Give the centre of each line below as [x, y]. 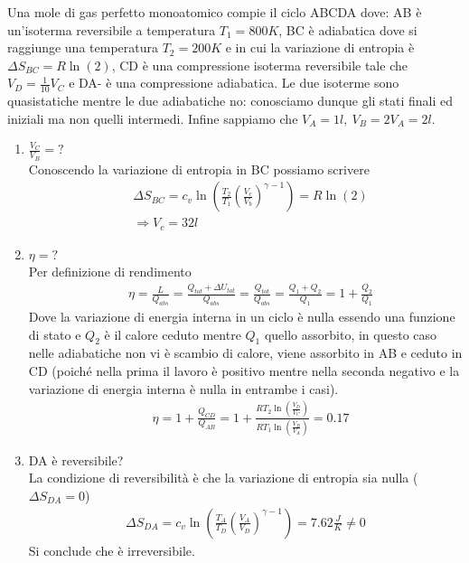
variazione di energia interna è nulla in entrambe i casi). [183, 388]
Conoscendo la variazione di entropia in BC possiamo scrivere [199, 169]
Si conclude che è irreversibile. [112, 550]
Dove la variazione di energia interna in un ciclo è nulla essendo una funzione [242, 316]
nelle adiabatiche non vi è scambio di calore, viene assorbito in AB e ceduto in [245, 353]
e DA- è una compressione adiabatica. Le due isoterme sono [234, 83]
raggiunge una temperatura [83, 47]
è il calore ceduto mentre [173, 334]
